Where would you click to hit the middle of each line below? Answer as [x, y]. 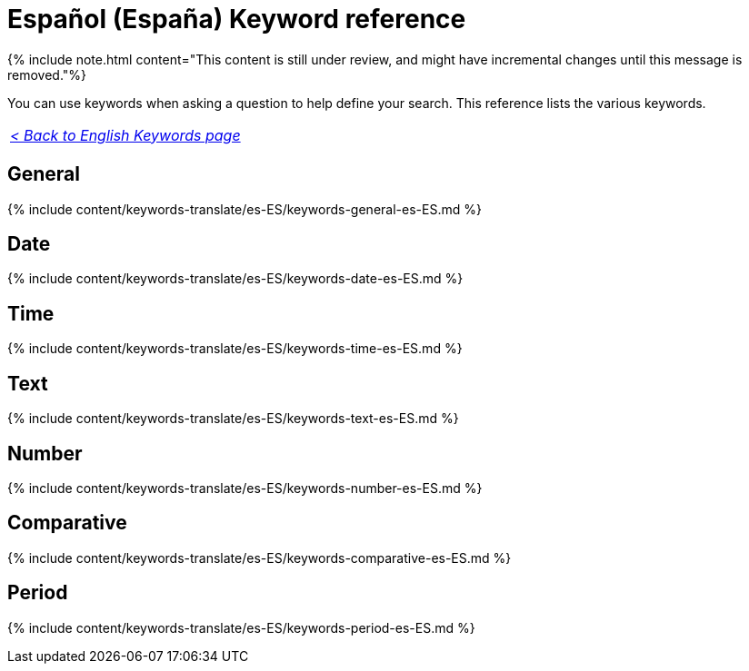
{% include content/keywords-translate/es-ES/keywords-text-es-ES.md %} [233, 419]
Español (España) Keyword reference [237, 19]
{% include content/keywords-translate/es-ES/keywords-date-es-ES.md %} [235, 279]
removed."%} [47, 74]
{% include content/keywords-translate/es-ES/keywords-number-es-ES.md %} [245, 488]
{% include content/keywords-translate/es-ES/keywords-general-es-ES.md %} [245, 209]
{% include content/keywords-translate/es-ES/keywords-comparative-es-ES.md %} [260, 558]
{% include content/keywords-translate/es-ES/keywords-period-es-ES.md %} [241, 627]
